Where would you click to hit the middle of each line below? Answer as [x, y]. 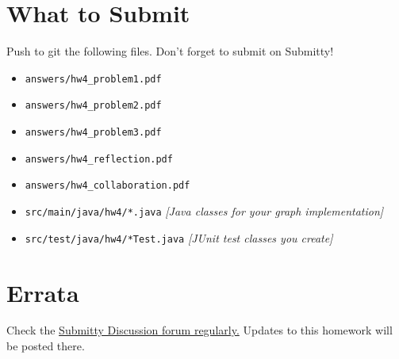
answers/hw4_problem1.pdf [93, 79]
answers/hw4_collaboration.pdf [107, 186]
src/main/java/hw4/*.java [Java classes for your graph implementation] [204, 211]
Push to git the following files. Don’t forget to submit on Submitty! [170, 51]
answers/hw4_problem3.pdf [93, 133]
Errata [43, 292]
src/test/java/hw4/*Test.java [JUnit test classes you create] [179, 237]
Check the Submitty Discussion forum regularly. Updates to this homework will [199, 330]
